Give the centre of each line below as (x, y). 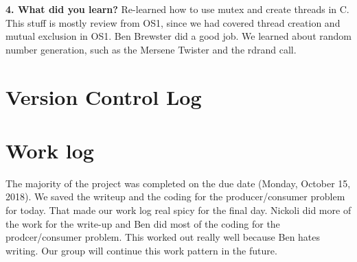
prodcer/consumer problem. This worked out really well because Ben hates (163, 237)
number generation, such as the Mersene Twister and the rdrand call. (151, 49)
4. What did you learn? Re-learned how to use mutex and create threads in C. (177, 9)
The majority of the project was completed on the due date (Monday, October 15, (178, 183)
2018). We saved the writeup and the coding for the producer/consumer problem (175, 196)
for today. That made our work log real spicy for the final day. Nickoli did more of (178, 210)
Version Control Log (104, 96)
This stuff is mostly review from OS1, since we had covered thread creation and (173, 22)
